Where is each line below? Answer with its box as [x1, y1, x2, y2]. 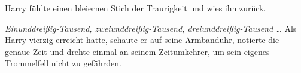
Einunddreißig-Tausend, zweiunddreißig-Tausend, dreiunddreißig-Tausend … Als [5, 22, 297, 34]
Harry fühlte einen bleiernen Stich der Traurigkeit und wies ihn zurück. [5, 2, 266, 14]
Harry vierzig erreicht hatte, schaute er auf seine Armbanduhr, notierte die [5, 34, 279, 46]
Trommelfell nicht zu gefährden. [5, 57, 121, 69]
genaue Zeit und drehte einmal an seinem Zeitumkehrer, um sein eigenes [5, 45, 270, 57]
